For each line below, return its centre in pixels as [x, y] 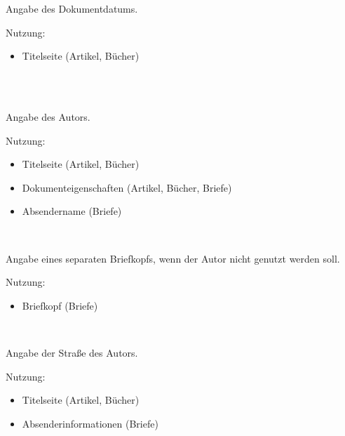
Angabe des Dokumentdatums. [72, 8]
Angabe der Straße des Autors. [72, 352]
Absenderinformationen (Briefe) [90, 423]
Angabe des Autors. [48, 116]
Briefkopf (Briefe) [60, 305]
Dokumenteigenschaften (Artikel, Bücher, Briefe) [127, 187]
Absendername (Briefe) [72, 211]
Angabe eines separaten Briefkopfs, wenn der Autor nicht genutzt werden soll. [173, 258]
